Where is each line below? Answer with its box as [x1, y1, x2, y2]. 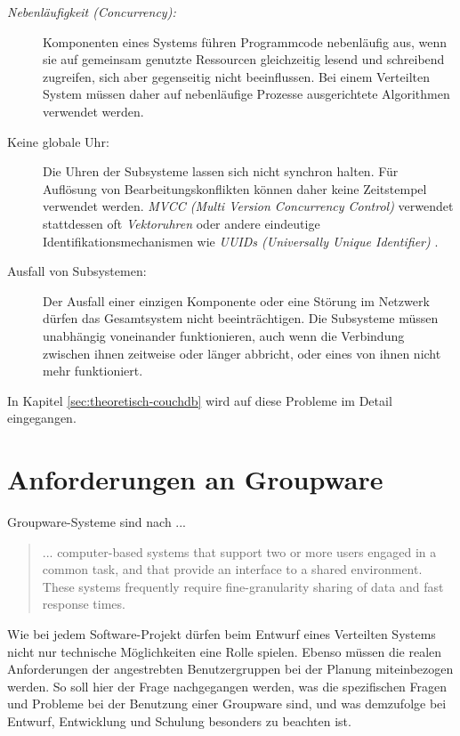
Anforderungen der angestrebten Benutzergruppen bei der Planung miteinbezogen [7, 659, 454, 678]
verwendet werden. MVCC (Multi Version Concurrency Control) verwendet [43, 197, 454, 215]
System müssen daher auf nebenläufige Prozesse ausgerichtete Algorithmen [43, 85, 450, 103]
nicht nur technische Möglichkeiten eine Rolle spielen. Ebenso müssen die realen [7, 642, 442, 660]
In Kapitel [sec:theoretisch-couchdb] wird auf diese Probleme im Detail [7, 391, 392, 409]
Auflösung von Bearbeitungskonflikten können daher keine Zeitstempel [43, 179, 427, 198]
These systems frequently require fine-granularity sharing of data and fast [42, 577, 444, 595]
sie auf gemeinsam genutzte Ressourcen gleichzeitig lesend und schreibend [43, 50, 445, 69]
